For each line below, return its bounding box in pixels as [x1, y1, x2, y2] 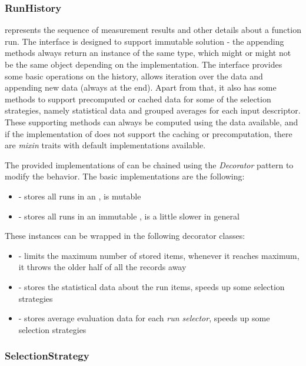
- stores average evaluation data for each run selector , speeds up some [18, 312, 270, 324]
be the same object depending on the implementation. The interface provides [5, 58, 282, 70]
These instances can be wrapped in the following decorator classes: [5, 229, 245, 242]
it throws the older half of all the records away [18, 261, 187, 273]
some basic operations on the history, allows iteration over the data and [5, 69, 263, 82]
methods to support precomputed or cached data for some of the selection [5, 92, 271, 105]
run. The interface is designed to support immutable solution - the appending [5, 35, 284, 47]
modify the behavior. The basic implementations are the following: [5, 170, 245, 182]
